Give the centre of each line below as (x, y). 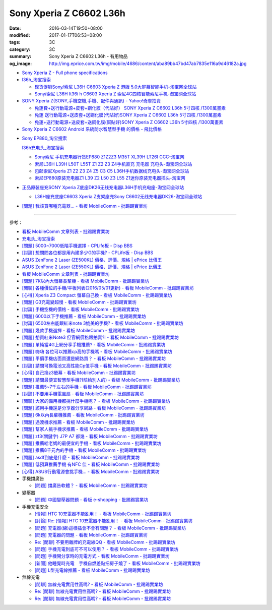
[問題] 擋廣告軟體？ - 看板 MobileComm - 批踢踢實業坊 (91, 485)
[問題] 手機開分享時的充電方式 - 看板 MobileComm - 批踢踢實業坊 (102, 556)
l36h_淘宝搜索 (37, 80)
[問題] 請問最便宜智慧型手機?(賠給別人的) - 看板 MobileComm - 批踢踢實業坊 (101, 380)
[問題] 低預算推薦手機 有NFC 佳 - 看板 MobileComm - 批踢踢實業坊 (91, 464)
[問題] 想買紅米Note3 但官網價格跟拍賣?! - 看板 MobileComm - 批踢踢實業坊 (100, 337)
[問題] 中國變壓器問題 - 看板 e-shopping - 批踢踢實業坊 (91, 500)
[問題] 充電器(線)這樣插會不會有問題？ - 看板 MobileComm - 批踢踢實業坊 (110, 528)
